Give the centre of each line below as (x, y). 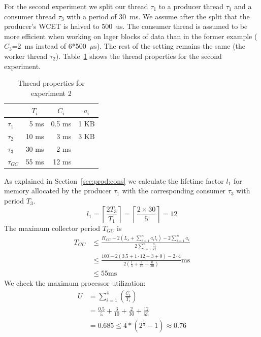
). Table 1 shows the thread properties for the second (139, 56)
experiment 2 (51, 93)
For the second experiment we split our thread (76, 6)
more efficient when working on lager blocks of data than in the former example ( (131, 36)
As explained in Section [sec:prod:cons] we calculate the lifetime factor (114, 180)
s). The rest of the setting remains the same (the (170, 46)
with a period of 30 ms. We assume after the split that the (158, 16)
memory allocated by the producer (58, 191)
